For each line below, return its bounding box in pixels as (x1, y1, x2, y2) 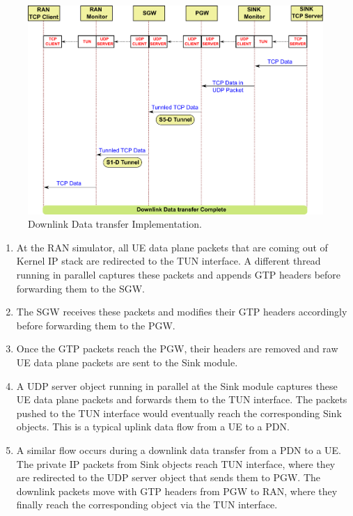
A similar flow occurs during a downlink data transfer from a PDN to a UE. (16, 442, 341, 457)
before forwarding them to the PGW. (16, 318, 175, 332)
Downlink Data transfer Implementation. (28, 217, 202, 231)
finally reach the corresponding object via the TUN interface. (16, 497, 278, 512)
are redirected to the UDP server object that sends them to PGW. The (16, 470, 321, 485)
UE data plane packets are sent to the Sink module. (16, 355, 238, 369)
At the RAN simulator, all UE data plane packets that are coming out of (16, 240, 328, 254)
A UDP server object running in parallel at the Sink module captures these (16, 378, 338, 393)
